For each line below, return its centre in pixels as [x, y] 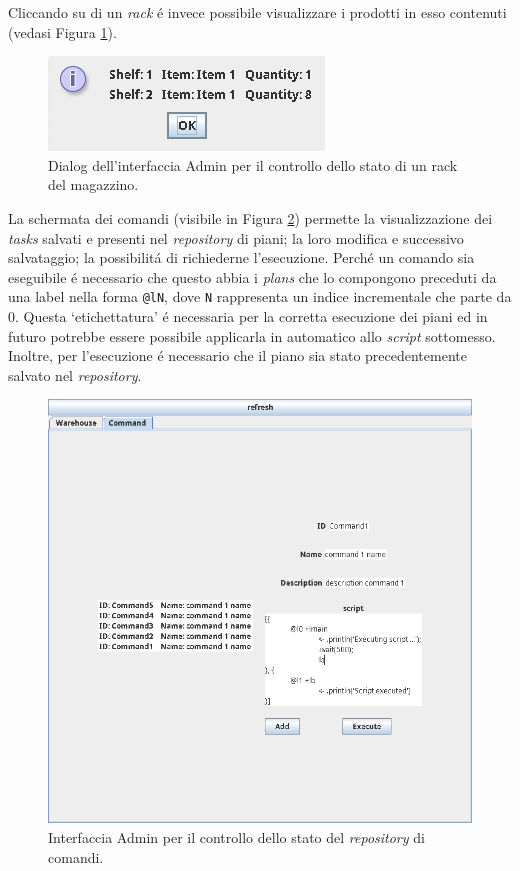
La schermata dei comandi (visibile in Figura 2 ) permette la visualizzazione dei [250, 217]
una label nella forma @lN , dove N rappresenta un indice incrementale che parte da [260, 296]
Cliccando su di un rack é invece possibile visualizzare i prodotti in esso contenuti [257, 12]
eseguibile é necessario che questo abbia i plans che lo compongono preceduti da [252, 276]
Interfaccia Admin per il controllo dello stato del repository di [236, 836]
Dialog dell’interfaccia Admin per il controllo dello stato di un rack [253, 164]
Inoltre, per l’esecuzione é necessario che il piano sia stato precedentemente [237, 355]
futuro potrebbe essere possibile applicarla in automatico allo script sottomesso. [252, 335]
